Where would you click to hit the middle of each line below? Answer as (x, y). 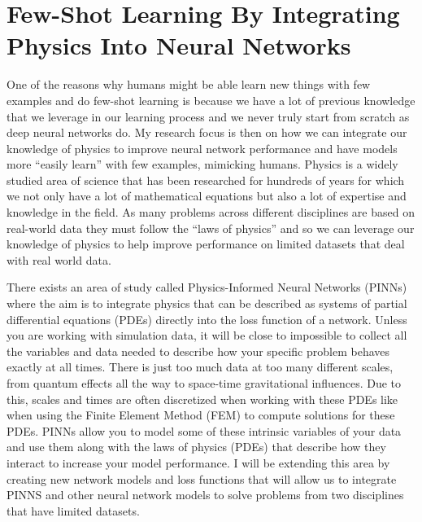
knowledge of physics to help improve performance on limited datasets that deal (206, 244)
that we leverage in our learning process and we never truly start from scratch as (208, 116)
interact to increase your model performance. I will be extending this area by (198, 462)
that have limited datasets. (73, 510)
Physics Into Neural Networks (179, 45)
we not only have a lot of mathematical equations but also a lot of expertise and (207, 196)
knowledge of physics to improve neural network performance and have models (202, 148)
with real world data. (59, 259)
